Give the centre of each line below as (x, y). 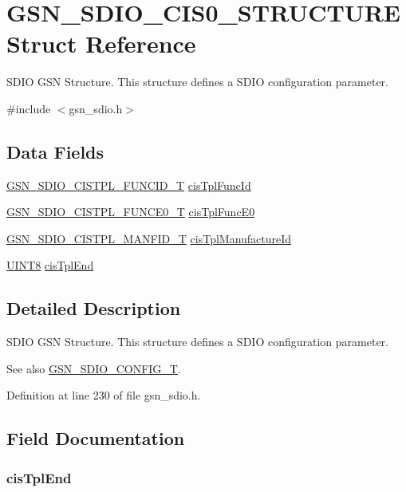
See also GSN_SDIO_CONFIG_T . (94, 368)
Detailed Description (94, 308)
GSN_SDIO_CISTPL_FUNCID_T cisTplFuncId (129, 185)
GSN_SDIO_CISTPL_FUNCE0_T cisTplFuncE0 (131, 212)
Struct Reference (101, 43)
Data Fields (55, 151)
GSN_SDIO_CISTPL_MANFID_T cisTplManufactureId (149, 238)
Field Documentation (96, 438)
